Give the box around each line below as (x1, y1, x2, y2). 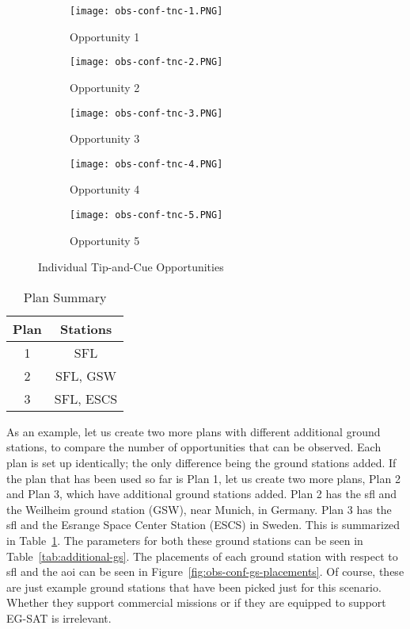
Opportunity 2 (70, 79, 140, 95)
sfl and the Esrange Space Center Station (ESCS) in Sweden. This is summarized (6, 516, 401, 533)
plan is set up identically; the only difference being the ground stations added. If (6, 454, 397, 471)
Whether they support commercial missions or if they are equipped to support (6, 594, 386, 611)
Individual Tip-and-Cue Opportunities (38, 259, 224, 275)
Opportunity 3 (70, 130, 140, 147)
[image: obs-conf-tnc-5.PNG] (70, 209, 223, 221)
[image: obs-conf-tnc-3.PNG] (70, 107, 223, 119)
